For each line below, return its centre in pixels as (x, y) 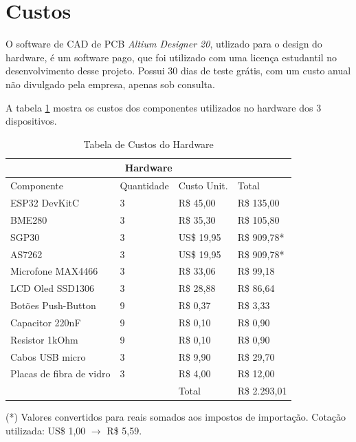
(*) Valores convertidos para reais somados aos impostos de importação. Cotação (176, 417)
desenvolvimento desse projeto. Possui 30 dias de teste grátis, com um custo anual (178, 71)
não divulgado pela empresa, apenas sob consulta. (110, 84)
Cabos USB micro (48, 356)
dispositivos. (31, 121)
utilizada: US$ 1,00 (46, 430)
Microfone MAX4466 (54, 271)
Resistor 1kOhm (44, 339)
